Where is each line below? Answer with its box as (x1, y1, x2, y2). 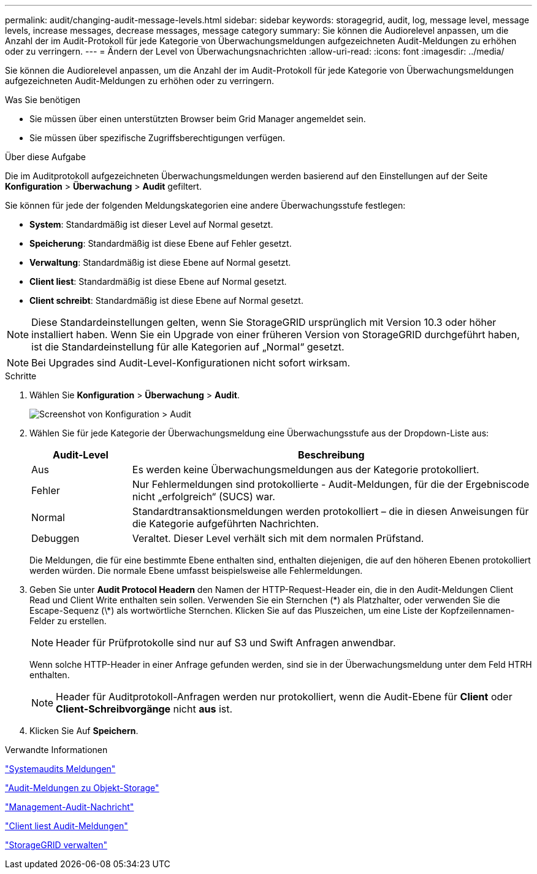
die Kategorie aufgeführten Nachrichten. (132, 517, 319, 530)
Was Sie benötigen (5, 95, 81, 105)
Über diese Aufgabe (5, 152, 86, 162)
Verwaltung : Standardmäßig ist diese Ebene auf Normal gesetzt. (29, 257, 291, 268)
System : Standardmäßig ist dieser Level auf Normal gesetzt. (29, 219, 273, 230)
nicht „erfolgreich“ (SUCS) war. (132, 490, 275, 503)
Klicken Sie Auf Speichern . (29, 725, 139, 736)
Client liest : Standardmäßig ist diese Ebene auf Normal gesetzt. (29, 276, 287, 287)
